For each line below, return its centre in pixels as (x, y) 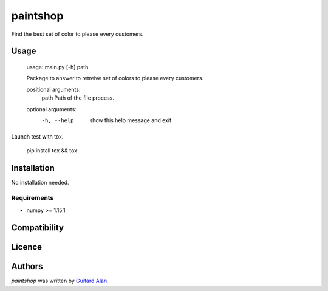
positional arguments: (53, 89)
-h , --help (58, 120)
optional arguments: (52, 109)
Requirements (32, 198)
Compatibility (37, 228)
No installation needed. (40, 182)
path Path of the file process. (78, 98)
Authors (27, 266)
